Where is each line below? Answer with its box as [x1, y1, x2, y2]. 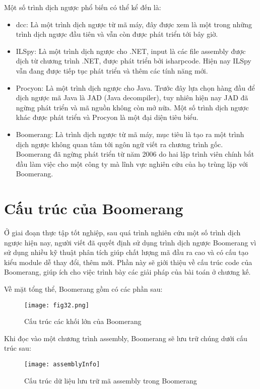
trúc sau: [4, 343, 31, 353]
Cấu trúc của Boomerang [4, 198, 183, 219]
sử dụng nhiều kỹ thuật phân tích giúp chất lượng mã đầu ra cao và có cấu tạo [4, 247, 248, 257]
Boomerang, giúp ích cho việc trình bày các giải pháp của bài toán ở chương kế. [4, 267, 251, 277]
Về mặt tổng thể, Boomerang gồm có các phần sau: [4, 284, 163, 294]
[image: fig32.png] [24, 301, 89, 309]
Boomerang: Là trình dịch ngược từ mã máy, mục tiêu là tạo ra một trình [16, 128, 244, 139]
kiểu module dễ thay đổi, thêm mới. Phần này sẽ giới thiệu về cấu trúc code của [4, 256, 252, 267]
